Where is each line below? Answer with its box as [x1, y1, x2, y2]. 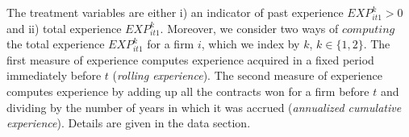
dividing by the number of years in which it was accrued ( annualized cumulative [6, 98, 402, 115]
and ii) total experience [6, 19, 122, 36]
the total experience [6, 35, 105, 52]
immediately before [6, 67, 102, 84]
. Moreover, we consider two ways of [160, 19, 339, 36]
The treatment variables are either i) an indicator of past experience [6, 4, 344, 20]
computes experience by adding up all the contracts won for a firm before [6, 82, 369, 99]
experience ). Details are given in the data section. [6, 114, 251, 131]
